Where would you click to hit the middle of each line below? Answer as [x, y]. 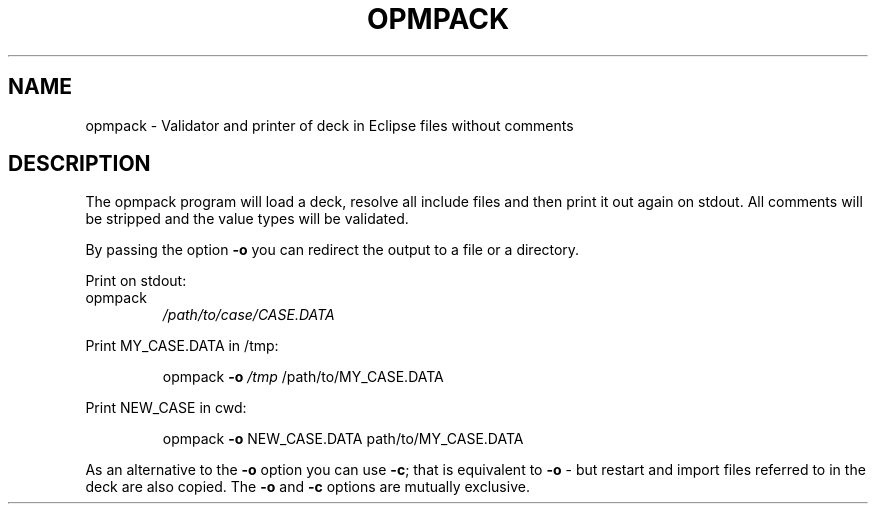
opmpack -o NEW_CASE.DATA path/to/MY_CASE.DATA [343, 439]
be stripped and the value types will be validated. [247, 219]
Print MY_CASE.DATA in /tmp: [182, 346]
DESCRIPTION [79, 164]
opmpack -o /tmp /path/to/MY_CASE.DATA [303, 377]
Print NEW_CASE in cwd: [166, 408]
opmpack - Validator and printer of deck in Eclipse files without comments [329, 125]
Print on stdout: [136, 281]
